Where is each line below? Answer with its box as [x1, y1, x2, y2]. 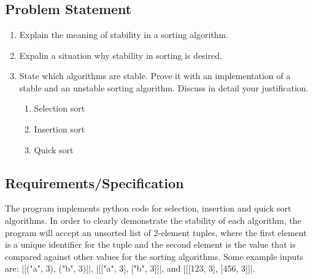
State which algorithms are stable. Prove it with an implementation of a [19, 69, 291, 82]
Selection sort [34, 102, 85, 115]
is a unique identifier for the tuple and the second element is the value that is [5, 238, 296, 251]
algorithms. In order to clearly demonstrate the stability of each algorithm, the [5, 213, 301, 226]
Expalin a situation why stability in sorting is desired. [19, 48, 222, 61]
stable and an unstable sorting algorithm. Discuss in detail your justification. [19, 81, 309, 94]
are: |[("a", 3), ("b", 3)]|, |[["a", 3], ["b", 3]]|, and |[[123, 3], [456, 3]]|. [5, 262, 255, 275]
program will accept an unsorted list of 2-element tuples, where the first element [5, 226, 307, 239]
